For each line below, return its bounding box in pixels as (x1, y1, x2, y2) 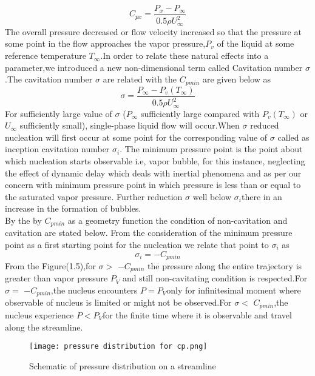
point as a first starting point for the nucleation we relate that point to (5, 238, 269, 250)
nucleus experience (5, 308, 74, 321)
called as (277, 130, 310, 143)
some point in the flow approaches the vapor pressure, (5, 37, 206, 50)
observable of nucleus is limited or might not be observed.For (5, 296, 232, 309)
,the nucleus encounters (50, 284, 138, 297)
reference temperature (5, 49, 86, 62)
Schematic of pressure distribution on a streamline (29, 359, 216, 372)
